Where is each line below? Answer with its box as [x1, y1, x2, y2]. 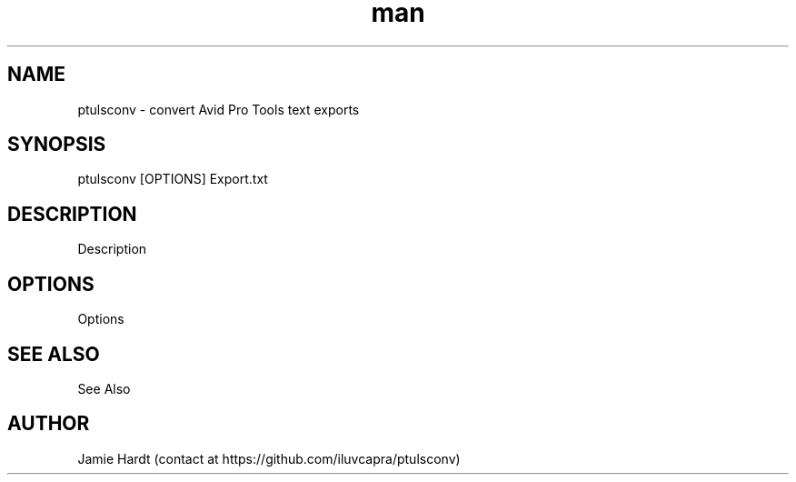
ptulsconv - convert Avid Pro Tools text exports [77, 101, 360, 117]
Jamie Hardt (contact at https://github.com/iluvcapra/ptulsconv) [77, 450, 461, 467]
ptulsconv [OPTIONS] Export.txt [77, 171, 268, 187]
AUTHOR [7, 412, 90, 436]
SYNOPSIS [7, 133, 106, 156]
